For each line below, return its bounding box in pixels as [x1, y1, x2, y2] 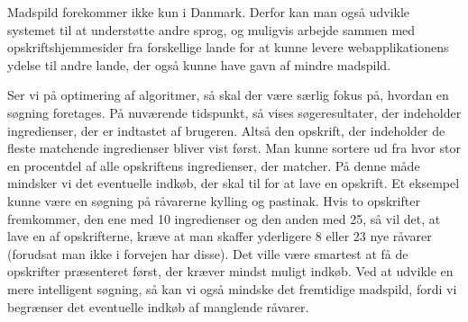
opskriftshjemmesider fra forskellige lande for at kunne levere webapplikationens [7, 38, 449, 57]
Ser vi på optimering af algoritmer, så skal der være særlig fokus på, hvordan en [7, 85, 449, 104]
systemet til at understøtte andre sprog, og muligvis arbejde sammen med [7, 20, 416, 39]
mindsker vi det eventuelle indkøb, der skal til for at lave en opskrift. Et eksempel [7, 174, 460, 192]
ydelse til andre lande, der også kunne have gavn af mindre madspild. [7, 55, 391, 74]
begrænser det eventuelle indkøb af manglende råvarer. [7, 297, 309, 316]
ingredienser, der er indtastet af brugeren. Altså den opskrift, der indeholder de [7, 121, 445, 139]
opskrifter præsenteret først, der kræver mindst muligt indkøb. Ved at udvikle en [7, 262, 454, 281]
